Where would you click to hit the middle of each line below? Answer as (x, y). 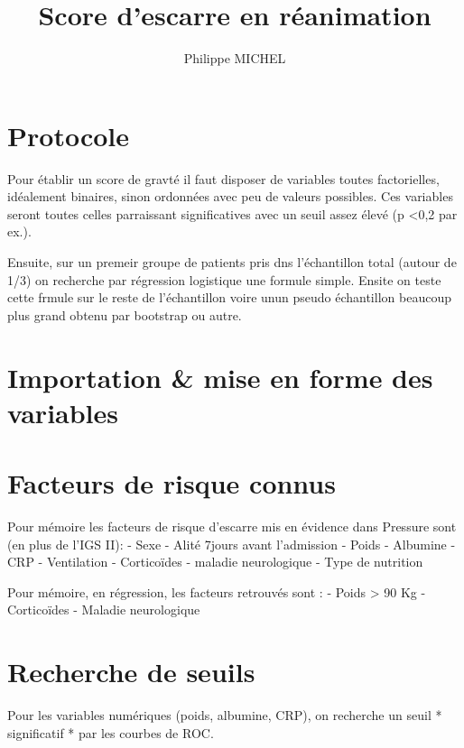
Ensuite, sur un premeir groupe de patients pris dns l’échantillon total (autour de (232, 262)
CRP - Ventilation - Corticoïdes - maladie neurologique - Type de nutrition (215, 562)
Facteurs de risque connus (172, 483)
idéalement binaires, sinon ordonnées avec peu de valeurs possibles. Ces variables (230, 196)
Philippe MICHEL (235, 58)
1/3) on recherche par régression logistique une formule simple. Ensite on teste (224, 279)
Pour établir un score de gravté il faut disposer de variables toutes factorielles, (223, 178)
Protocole (68, 135)
